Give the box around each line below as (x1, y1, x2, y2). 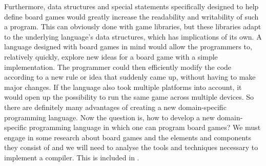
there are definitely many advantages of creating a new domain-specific (4, 101, 227, 112)
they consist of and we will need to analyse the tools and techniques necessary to (4, 142, 258, 153)
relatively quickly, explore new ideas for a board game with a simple (4, 51, 218, 62)
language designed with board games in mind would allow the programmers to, (4, 41, 252, 52)
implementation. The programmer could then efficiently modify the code (4, 61, 232, 72)
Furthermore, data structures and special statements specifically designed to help (4, 1, 259, 11)
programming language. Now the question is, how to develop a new (4, 112, 215, 122)
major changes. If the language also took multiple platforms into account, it (4, 81, 242, 92)
